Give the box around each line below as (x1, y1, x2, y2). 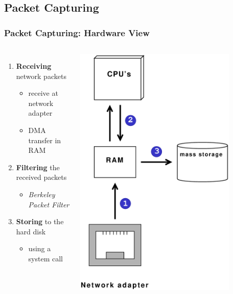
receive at (28, 88, 58, 98)
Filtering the (16, 162, 60, 172)
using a (28, 243, 51, 254)
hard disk (16, 226, 46, 236)
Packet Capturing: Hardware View (4, 26, 150, 39)
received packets (16, 172, 67, 182)
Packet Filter (28, 199, 69, 209)
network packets (16, 70, 66, 81)
